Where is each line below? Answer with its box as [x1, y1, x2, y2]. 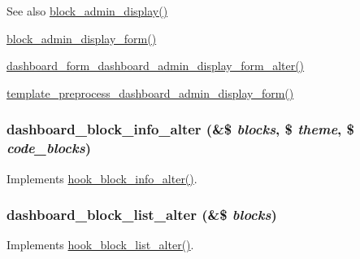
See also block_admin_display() [7, 2, 168, 19]
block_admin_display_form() [7, 29, 157, 46]
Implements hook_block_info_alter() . [7, 169, 197, 187]
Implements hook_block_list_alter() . [7, 236, 194, 253]
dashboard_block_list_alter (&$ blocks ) [7, 204, 277, 225]
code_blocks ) [7, 138, 91, 158]
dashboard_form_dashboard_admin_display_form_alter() [7, 57, 305, 74]
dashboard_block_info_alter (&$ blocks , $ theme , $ [7, 119, 355, 139]
